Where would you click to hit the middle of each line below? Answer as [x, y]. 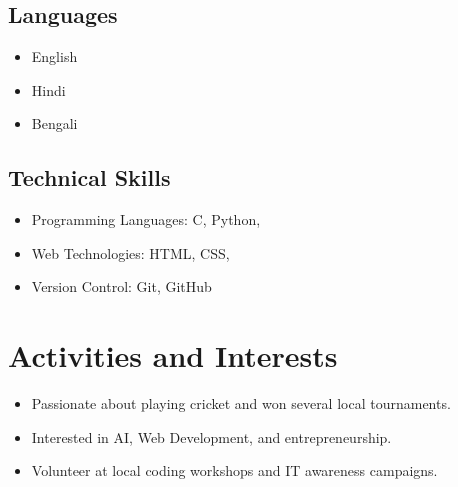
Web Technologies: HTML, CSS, [130, 252]
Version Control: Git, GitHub [121, 286]
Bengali [54, 123]
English [54, 56]
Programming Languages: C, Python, [146, 219]
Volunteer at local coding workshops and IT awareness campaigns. [234, 470]
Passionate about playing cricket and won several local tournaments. [241, 403]
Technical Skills [89, 177]
